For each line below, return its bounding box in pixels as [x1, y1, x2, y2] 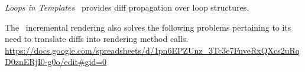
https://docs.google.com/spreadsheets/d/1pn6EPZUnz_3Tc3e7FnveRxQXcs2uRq [5, 44, 300, 56]
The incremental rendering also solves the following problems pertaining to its [5, 21, 291, 33]
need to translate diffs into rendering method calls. [5, 32, 189, 45]
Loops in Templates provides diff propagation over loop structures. [5, 1, 249, 13]
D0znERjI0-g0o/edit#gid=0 [5, 55, 107, 68]
